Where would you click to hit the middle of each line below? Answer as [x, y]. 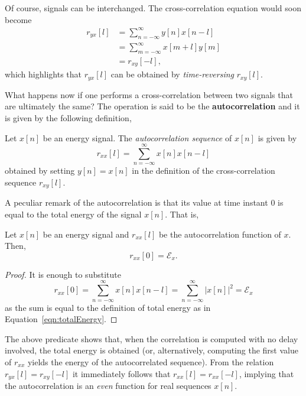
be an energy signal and [86, 234]
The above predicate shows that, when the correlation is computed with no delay [152, 338]
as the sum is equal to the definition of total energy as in [108, 307]
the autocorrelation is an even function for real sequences [108, 385]
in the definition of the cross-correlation [204, 171]
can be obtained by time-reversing [172, 74]
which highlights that [43, 74]
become [18, 19]
